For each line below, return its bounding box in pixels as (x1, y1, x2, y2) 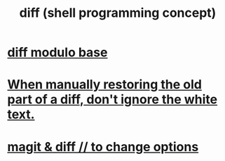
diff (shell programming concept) (19, 5, 217, 21)
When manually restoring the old (7, 77, 202, 93)
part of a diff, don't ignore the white (7, 91, 218, 108)
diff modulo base (7, 44, 108, 60)
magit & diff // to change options (7, 139, 199, 155)
